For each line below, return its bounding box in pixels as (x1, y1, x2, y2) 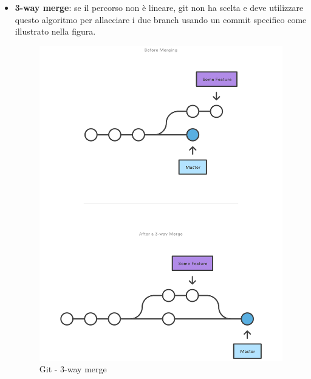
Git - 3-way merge (39, 363, 107, 375)
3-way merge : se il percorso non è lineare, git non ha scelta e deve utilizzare (15, 1, 304, 13)
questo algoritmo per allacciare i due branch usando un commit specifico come (15, 13, 307, 26)
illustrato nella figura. (15, 25, 96, 38)
